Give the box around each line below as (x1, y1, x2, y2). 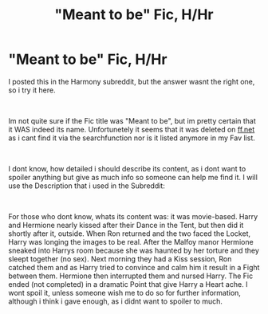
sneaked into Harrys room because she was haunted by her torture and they (8, 245, 259, 255)
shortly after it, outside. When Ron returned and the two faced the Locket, (8, 229, 251, 238)
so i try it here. (8, 85, 56, 95)
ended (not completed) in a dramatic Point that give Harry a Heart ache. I (8, 279, 248, 288)
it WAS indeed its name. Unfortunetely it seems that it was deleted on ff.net (8, 124, 255, 134)
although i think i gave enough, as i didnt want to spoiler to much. (8, 296, 223, 306)
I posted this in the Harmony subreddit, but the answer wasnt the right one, (8, 77, 255, 86)
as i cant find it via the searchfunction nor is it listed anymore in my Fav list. (8, 133, 255, 143)
